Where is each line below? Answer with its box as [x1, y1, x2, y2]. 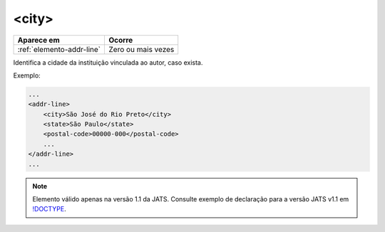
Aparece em [17, 35, 60, 45]
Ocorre [108, 35, 133, 45]
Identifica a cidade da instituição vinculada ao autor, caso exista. [13, 58, 203, 67]
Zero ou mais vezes [108, 44, 175, 54]
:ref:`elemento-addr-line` [17, 44, 101, 54]
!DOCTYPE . [32, 205, 67, 213]
